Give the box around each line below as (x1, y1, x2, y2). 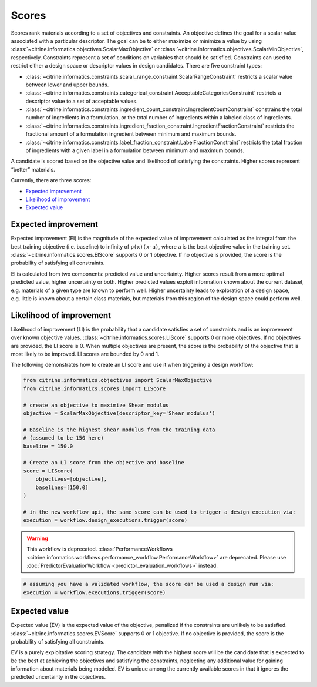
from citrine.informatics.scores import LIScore (23, 385, 166, 392)
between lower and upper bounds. (25, 81, 109, 88)
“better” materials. (11, 166, 55, 173)
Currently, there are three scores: (11, 177, 92, 184)
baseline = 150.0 (23, 443, 73, 450)
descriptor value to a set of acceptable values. (25, 98, 138, 105)
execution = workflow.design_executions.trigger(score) (23, 517, 188, 524)
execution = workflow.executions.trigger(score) (23, 589, 166, 596)
